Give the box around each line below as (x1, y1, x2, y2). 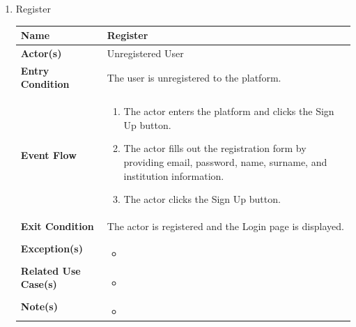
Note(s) (20, 299, 58, 314)
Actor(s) (20, 45, 62, 60)
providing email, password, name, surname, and (123, 155, 327, 169)
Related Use (20, 263, 81, 277)
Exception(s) (20, 241, 83, 255)
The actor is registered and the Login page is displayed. (107, 219, 344, 234)
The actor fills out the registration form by (123, 141, 307, 155)
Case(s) (20, 277, 57, 291)
